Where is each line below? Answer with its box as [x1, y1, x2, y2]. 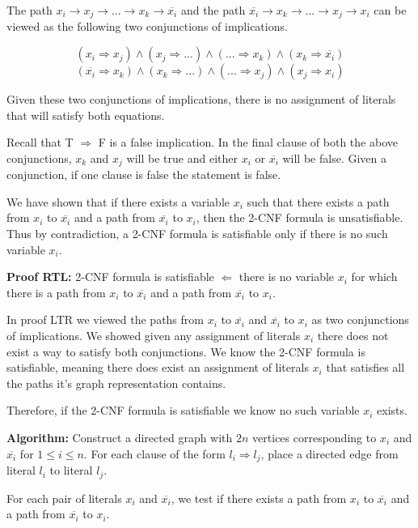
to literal [49, 462, 93, 479]
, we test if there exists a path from [171, 489, 347, 506]
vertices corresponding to [252, 429, 377, 445]
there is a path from [6, 283, 106, 300]
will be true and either [126, 149, 238, 166]
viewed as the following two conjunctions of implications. [6, 18, 288, 35]
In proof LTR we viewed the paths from [6, 311, 204, 328]
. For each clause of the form [83, 445, 226, 462]
